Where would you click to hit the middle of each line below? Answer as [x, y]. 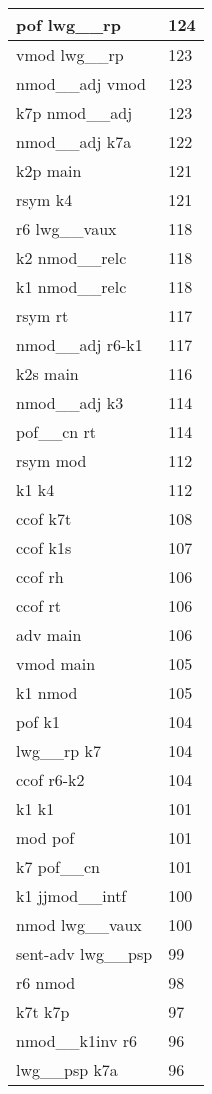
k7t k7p [43, 1011]
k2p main [49, 170]
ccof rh [40, 576]
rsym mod [51, 460]
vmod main [56, 663]
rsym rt [42, 315]
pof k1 [38, 721]
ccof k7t [44, 518]
